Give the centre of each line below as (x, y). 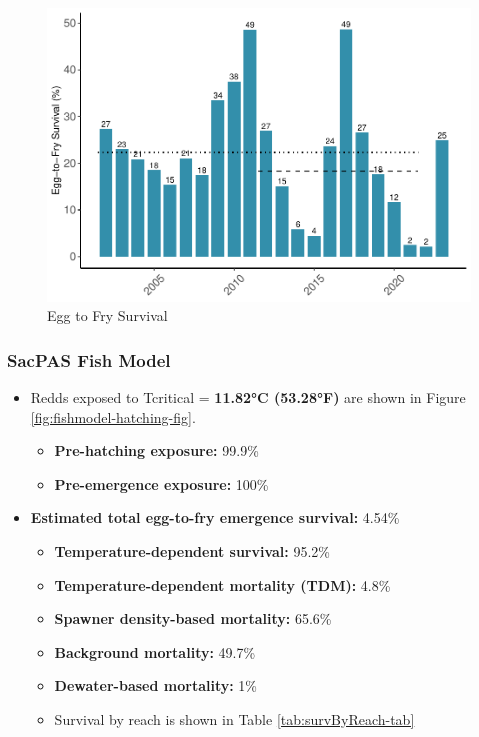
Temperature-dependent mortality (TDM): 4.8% (222, 584)
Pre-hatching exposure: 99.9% (156, 450)
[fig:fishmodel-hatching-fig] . (113, 416)
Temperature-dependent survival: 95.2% (192, 550)
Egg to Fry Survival (107, 315)
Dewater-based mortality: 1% (155, 685)
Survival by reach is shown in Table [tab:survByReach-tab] (234, 718)
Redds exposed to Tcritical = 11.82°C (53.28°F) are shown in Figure (248, 396)
